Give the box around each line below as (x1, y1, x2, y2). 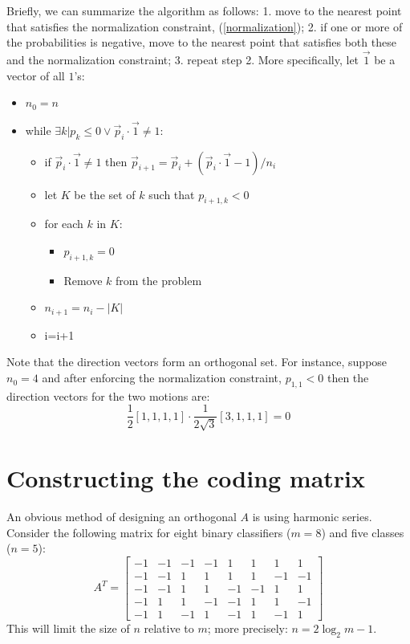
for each (44, 215, 83, 232)
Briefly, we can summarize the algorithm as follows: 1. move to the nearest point (6, 2, 402, 18)
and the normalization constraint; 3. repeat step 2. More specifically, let (6, 51, 359, 67)
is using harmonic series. (252, 508, 372, 525)
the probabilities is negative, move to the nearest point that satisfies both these (6, 34, 396, 51)
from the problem (116, 271, 202, 288)
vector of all (6, 67, 65, 84)
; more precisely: (207, 619, 288, 636)
